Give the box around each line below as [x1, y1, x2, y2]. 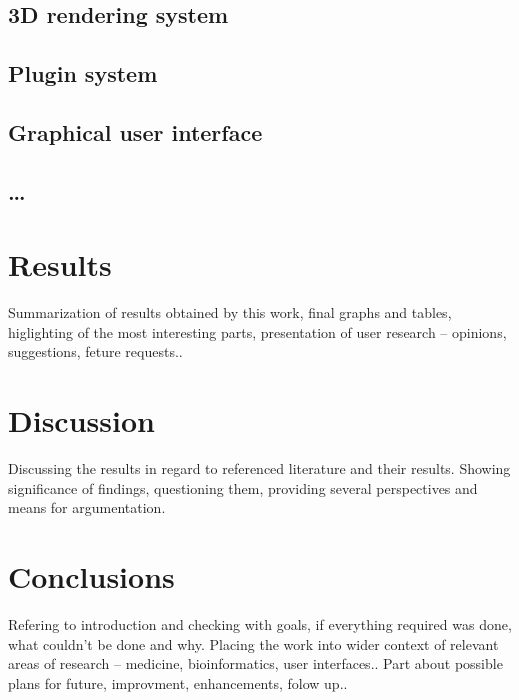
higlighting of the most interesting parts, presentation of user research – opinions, [8, 321, 507, 342]
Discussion [8, 400, 155, 441]
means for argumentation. [8, 497, 166, 518]
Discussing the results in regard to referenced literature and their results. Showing [8, 458, 511, 479]
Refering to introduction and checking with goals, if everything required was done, [8, 614, 512, 635]
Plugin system [8, 58, 158, 89]
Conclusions [8, 556, 175, 597]
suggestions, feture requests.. [8, 341, 183, 362]
